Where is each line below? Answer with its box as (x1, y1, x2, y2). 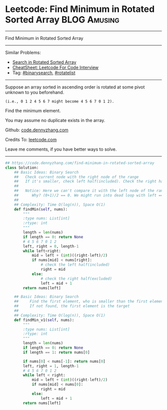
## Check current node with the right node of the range (14, 174, 139, 180)
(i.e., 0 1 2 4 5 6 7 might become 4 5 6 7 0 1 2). (5, 99, 114, 104)
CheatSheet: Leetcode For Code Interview (12, 64, 99, 70)
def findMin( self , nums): (14, 206, 68, 212)
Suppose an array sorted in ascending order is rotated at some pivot (5, 84, 145, 90)
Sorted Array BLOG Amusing (5, 14, 120, 25)
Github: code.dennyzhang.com (5, 127, 69, 133)
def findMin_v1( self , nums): (14, 317, 75, 322)
